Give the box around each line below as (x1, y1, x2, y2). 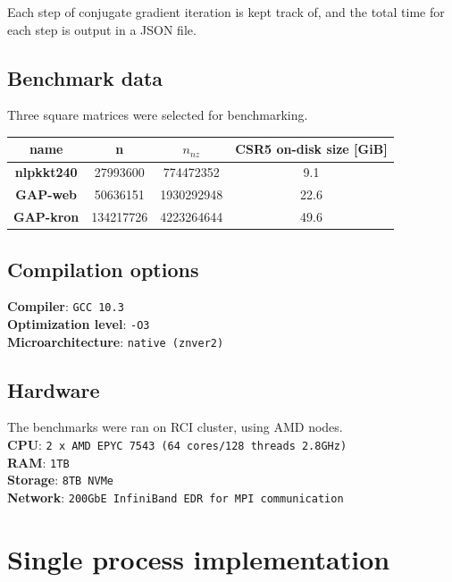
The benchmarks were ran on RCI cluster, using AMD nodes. (7, 418, 343, 436)
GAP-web (15, 185, 78, 204)
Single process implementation (7, 540, 390, 577)
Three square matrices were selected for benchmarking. (7, 105, 308, 124)
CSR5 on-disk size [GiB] (235, 139, 388, 158)
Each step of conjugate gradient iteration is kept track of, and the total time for (7, 3, 445, 21)
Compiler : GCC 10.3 (7, 297, 124, 316)
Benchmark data (7, 63, 163, 91)
